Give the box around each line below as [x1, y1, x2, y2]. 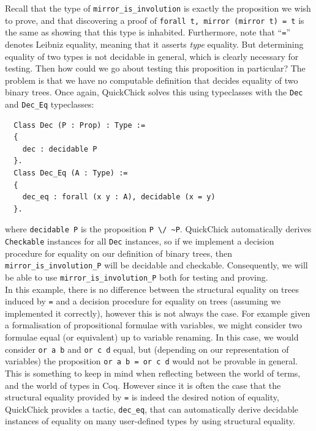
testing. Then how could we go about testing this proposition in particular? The [5, 62, 306, 75]
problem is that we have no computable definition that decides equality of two [5, 73, 298, 86]
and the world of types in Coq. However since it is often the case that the [5, 378, 281, 391]
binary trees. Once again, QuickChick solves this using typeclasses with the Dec [5, 86, 303, 98]
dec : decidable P [22, 144, 97, 153]
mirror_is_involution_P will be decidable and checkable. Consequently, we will [5, 259, 308, 271]
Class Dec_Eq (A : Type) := [13, 169, 128, 178]
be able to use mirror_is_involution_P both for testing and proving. [5, 270, 268, 283]
